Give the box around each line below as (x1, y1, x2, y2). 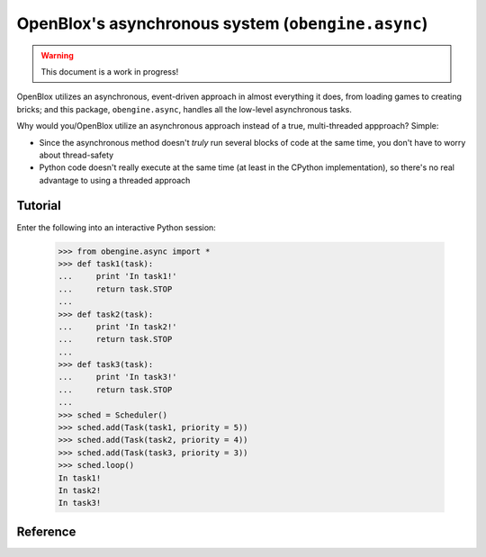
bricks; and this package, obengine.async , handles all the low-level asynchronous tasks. (16, 103, 353, 114)
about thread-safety (39, 149, 114, 160)
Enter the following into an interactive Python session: (16, 221, 216, 233)
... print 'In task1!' (58, 271, 177, 282)
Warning (40, 49, 74, 60)
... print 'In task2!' (58, 321, 177, 332)
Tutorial (16, 198, 62, 213)
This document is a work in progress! (40, 66, 179, 76)
